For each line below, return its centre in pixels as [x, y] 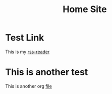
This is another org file [29, 86]
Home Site [85, 9]
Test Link [25, 38]
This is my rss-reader [27, 52]
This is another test [47, 72]
